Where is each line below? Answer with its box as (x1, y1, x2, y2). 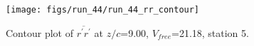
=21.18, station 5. (171, 25, 249, 40)
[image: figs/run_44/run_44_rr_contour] (6, 5, 200, 15)
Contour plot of (6, 25, 73, 40)
